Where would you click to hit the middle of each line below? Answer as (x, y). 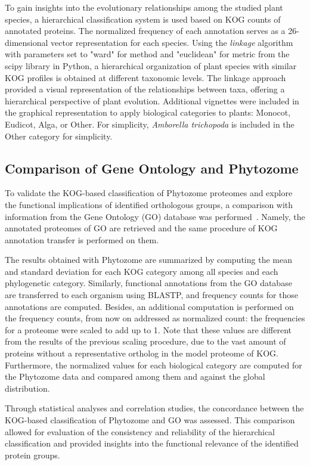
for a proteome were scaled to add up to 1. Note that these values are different (148, 329)
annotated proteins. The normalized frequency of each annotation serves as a (145, 31)
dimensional (27, 42)
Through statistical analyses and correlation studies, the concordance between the (154, 408)
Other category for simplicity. (59, 136)
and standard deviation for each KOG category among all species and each (142, 271)
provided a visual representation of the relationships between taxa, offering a (145, 89)
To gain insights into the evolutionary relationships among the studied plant (144, 7)
